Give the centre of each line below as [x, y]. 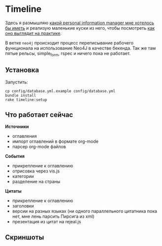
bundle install [21, 95]
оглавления [24, 136]
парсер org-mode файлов [39, 147]
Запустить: [16, 82]
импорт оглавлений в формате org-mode [55, 141]
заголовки [23, 206]
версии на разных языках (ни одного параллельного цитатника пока [85, 211]
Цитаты [14, 191]
